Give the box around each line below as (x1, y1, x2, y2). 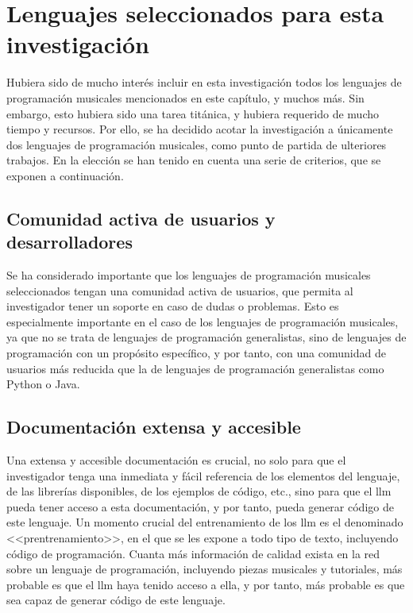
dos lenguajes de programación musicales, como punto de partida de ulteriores (6, 136, 387, 152)
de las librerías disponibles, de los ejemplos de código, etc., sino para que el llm (6, 483, 392, 499)
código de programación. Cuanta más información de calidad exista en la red (6, 545, 380, 561)
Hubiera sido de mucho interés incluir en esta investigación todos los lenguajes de (6, 74, 402, 91)
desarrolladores (6, 229, 133, 254)
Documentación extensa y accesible (6, 414, 301, 439)
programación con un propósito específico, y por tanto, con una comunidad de (6, 345, 386, 361)
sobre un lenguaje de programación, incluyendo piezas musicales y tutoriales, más (6, 561, 403, 577)
